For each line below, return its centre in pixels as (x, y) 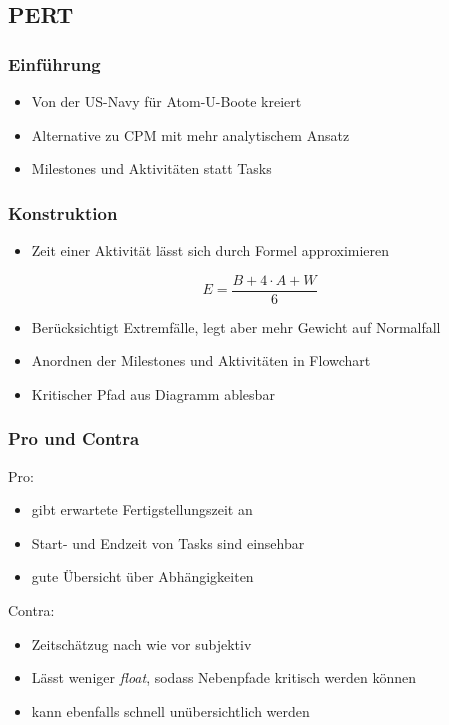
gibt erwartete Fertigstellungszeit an (142, 509)
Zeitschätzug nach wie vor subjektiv (141, 643)
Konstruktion (63, 212)
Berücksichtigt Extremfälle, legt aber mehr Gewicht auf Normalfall (236, 326)
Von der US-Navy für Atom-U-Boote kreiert (166, 101)
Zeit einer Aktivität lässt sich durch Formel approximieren (210, 250)
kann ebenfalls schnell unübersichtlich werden (170, 710)
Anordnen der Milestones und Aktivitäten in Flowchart (201, 360)
